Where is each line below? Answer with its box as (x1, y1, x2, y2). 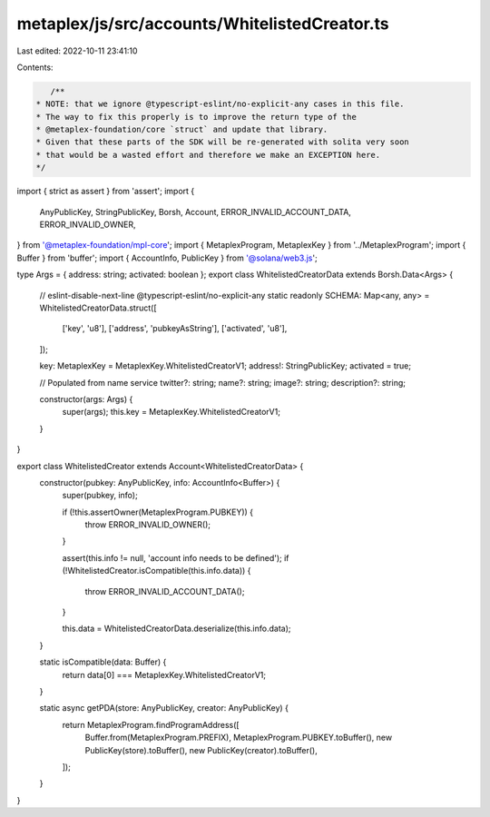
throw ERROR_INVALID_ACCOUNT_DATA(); (84, 586, 245, 596)
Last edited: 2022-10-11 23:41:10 (16, 45, 138, 56)
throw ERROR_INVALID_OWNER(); (84, 519, 211, 530)
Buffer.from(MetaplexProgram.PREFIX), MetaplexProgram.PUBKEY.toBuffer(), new (84, 732, 393, 743)
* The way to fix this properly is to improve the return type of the (35, 112, 358, 122)
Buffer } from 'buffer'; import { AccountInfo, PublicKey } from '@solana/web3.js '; (16, 252, 318, 263)
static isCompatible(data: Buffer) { (39, 656, 167, 667)
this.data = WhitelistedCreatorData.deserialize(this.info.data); (62, 623, 291, 635)
